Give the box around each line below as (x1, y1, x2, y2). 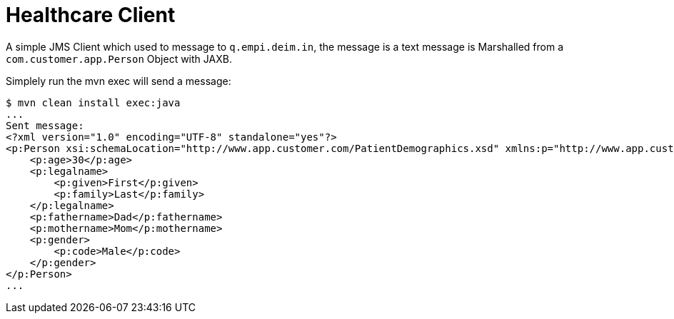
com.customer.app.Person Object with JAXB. (6, 52, 232, 65)
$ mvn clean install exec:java (6, 96, 181, 108)
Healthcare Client (6, 3, 176, 27)
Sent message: (6, 119, 84, 131)
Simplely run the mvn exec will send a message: (6, 74, 231, 87)
